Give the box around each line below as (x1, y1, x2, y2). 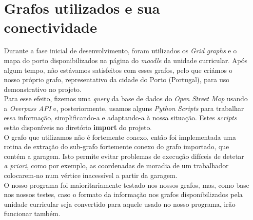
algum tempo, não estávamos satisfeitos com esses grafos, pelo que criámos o (4, 65, 233, 75)
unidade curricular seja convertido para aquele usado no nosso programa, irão (4, 198, 235, 209)
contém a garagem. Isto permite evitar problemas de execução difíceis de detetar (4, 151, 244, 161)
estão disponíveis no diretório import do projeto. (4, 122, 152, 132)
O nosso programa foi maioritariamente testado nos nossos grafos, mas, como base (4, 179, 249, 190)
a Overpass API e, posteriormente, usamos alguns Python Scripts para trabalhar (4, 103, 244, 113)
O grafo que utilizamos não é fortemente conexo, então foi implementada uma (4, 132, 236, 142)
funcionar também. (4, 208, 60, 219)
